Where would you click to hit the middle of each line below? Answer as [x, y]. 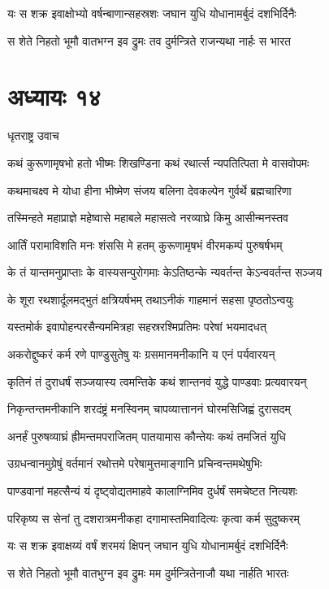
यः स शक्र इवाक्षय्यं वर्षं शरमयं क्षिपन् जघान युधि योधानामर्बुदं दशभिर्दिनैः [148, 545]
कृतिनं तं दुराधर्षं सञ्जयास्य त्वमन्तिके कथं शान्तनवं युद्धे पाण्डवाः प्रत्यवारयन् [157, 381]
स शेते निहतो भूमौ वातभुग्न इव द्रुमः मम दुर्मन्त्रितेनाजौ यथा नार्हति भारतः [148, 572]
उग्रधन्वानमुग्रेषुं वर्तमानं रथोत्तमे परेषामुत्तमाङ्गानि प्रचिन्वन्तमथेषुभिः [135, 463]
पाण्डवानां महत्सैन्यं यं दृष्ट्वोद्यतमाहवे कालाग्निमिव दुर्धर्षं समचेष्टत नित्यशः [152, 491]
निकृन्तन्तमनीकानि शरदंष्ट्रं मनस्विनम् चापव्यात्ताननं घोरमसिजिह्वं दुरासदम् [149, 409]
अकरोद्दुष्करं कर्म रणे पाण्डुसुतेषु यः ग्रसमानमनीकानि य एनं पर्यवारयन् [141, 354]
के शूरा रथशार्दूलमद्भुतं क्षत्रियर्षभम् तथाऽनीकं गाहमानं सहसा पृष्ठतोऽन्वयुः [151, 299]
